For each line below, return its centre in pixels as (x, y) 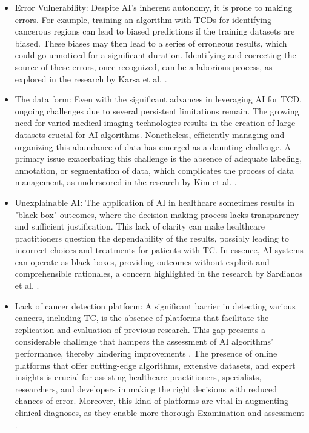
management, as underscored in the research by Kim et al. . (126, 182)
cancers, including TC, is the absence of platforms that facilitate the (142, 318)
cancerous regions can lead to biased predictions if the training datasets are (155, 31)
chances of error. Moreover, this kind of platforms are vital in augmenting (152, 401)
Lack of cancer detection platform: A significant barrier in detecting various (155, 306)
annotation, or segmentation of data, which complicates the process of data (154, 170)
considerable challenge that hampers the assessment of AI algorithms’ (144, 341)
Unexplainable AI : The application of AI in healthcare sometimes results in (155, 202)
